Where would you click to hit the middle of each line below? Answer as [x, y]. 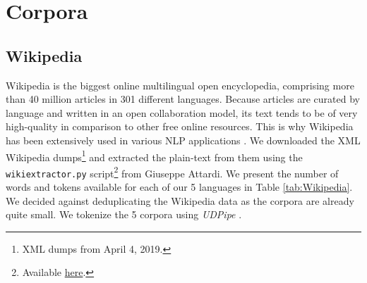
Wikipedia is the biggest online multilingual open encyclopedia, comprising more [180, 85]
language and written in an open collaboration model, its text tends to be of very [182, 112]
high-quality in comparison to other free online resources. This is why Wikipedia [180, 126]
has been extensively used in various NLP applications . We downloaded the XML [183, 140]
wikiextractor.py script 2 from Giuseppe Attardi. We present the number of [172, 172]
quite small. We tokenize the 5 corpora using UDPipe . [124, 214]
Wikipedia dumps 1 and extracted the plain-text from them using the [154, 156]
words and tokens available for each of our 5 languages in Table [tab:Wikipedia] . [179, 187]
